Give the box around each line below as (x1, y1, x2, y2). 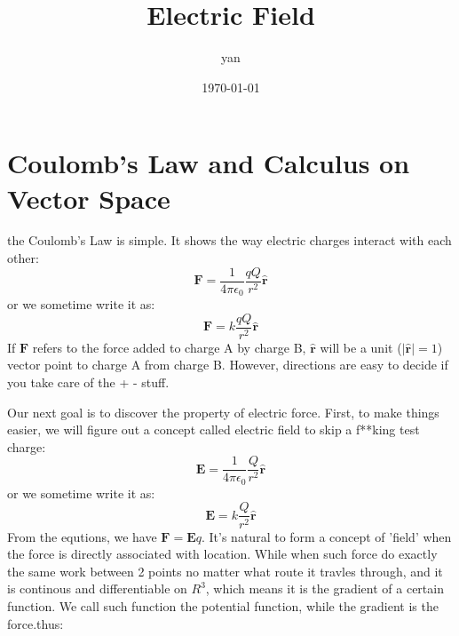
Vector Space (7, 179, 170, 216)
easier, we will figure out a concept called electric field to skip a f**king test (7, 420, 420, 439)
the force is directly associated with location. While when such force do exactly (7, 545, 438, 563)
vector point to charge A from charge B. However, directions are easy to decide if (7, 355, 448, 374)
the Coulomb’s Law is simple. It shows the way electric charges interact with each (7, 231, 452, 250)
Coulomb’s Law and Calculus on (7, 145, 410, 181)
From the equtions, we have (7, 527, 157, 545)
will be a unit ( (320, 338, 402, 356)
